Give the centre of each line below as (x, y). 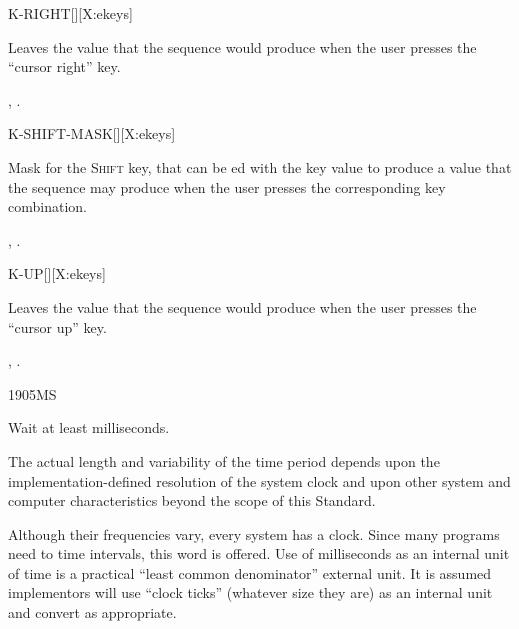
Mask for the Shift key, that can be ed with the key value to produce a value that (260, 166)
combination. (47, 206)
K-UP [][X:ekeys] (57, 273)
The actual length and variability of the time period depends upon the (224, 460)
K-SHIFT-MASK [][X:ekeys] (92, 133)
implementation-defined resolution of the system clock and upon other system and (259, 480)
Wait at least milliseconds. (89, 427)
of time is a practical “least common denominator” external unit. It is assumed (250, 572)
